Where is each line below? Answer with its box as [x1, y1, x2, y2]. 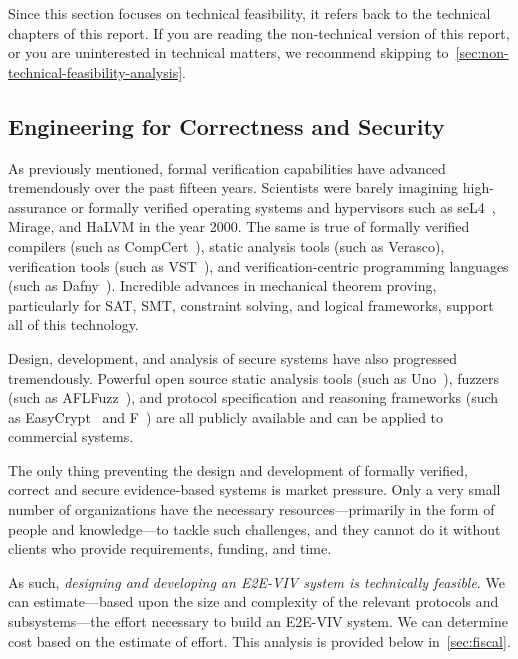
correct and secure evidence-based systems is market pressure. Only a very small [8, 479, 501, 500]
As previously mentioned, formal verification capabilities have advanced [8, 157, 446, 178]
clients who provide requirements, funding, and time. [8, 538, 332, 559]
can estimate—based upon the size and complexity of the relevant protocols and [8, 591, 499, 612]
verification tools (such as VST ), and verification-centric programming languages [8, 255, 509, 276]
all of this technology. [8, 314, 139, 335]
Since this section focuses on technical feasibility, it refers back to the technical [8, 3, 491, 23]
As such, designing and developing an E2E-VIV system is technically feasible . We [8, 571, 505, 592]
